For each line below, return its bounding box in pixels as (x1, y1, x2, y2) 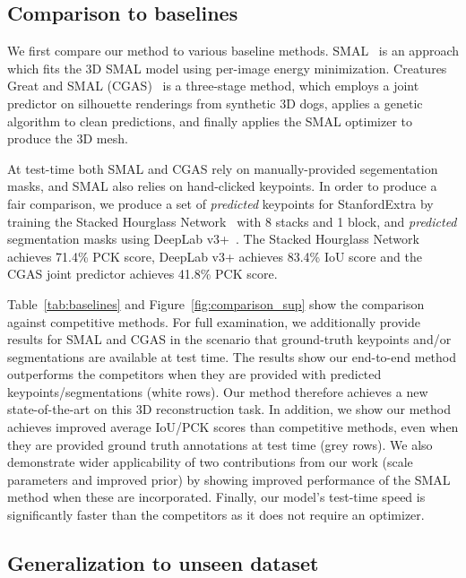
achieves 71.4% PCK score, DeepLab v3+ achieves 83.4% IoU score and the (7, 246, 422, 265)
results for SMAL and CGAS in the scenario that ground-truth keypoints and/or (7, 330, 452, 349)
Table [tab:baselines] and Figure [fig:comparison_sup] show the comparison (7, 294, 425, 313)
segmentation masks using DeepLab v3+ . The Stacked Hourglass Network (7, 229, 419, 248)
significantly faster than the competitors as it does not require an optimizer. (7, 505, 425, 524)
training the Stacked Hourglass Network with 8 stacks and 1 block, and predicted (7, 211, 457, 230)
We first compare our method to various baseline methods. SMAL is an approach (7, 41, 460, 60)
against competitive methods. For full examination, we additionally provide (7, 312, 420, 331)
